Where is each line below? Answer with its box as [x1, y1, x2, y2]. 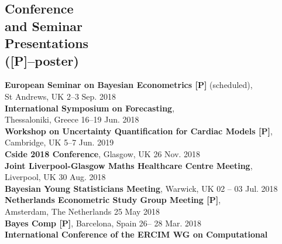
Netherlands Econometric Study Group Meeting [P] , [5, 194, 221, 206]
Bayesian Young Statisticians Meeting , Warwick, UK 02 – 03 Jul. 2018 [5, 182, 278, 194]
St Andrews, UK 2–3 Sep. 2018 [5, 90, 116, 102]
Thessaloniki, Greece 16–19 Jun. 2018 [5, 113, 139, 126]
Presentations [5, 34, 89, 52]
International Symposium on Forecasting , [5, 101, 175, 114]
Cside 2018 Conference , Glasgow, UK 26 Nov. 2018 [5, 147, 201, 160]
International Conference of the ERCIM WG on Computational [5, 228, 268, 240]
